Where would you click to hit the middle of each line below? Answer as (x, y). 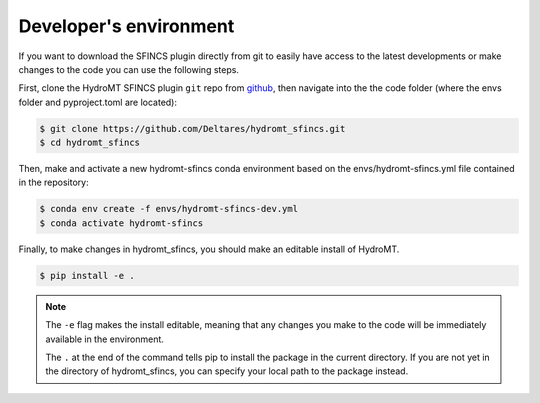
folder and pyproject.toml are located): (98, 102)
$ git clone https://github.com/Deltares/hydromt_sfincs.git (192, 128)
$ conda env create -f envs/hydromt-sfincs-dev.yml (169, 209)
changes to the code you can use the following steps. (129, 69)
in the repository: (53, 182)
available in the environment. (105, 339)
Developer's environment (126, 26)
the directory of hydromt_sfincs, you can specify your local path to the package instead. (227, 371)
